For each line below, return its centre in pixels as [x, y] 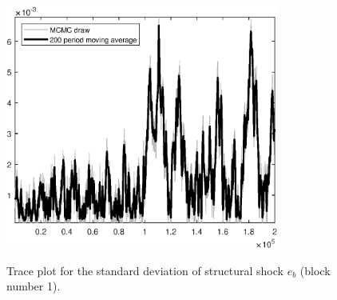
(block [315, 270]
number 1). [34, 286]
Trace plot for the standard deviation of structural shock [145, 270]
